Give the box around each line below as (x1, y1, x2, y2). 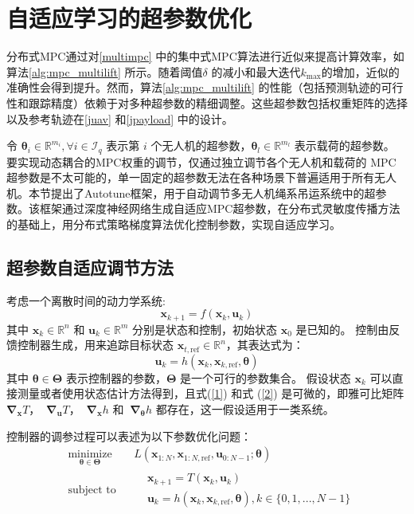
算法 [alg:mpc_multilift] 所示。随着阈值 (6, 63, 203, 80)
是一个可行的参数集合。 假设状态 (180, 369, 351, 386)
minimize (68, 449, 112, 461)
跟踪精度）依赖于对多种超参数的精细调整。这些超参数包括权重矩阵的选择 (28, 94, 408, 111)
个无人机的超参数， (150, 137, 252, 154)
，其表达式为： (225, 336, 304, 353)
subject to (68, 484, 116, 496)
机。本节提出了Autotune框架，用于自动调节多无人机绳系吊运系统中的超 (6, 184, 376, 201)
